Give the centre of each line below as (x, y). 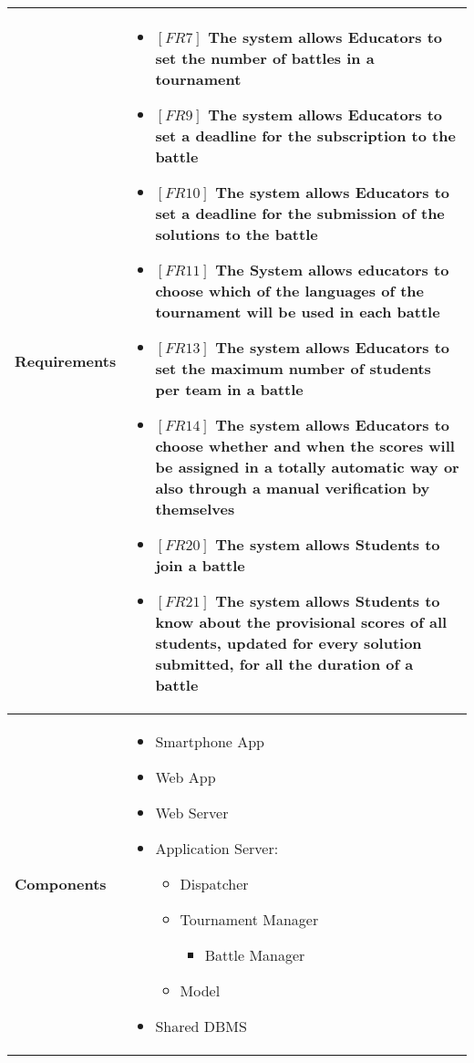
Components (61, 884)
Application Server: (217, 848)
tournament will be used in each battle (298, 312)
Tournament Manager (249, 919)
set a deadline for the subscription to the (305, 135)
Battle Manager (255, 955)
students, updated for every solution (289, 643)
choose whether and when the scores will (305, 446)
